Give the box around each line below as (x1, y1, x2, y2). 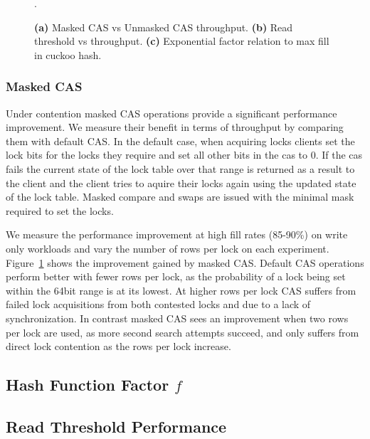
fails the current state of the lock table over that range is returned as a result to (6, 161, 355, 176)
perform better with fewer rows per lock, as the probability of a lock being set (6, 269, 346, 284)
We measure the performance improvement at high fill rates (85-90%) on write (6, 227, 348, 242)
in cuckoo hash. (34, 47, 102, 62)
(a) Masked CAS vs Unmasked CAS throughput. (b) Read (34, 19, 293, 34)
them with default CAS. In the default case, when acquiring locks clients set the (6, 133, 355, 148)
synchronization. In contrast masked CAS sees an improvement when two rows (6, 310, 349, 325)
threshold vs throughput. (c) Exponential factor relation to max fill (34, 33, 329, 48)
